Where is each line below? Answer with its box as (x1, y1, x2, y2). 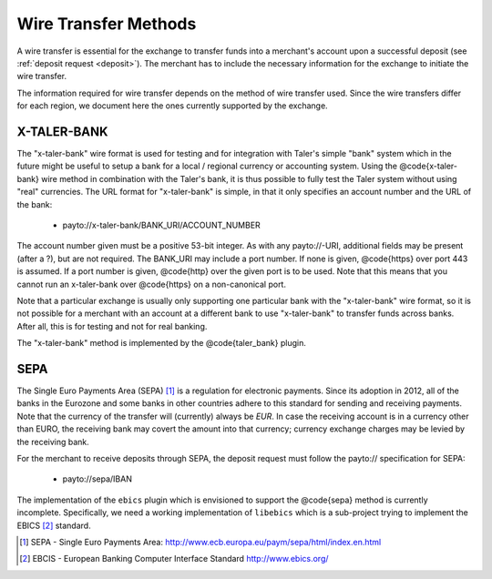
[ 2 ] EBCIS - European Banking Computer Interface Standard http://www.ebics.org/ (19, 554, 329, 564)
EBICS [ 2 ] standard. (16, 520, 91, 531)
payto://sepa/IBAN (62, 473, 132, 484)
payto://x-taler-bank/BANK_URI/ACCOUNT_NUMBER (62, 219, 261, 230)
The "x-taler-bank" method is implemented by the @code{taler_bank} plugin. (16, 338, 307, 349)
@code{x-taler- (399, 160, 458, 172)
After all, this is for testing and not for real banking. (16, 320, 208, 331)
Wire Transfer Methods (16, 14, 197, 34)
